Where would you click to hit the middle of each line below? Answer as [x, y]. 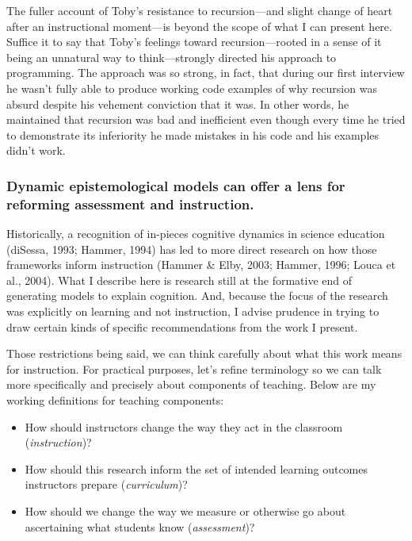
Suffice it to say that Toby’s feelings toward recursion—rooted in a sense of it [194, 42]
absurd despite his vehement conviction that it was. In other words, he [178, 104]
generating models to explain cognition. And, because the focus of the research [197, 295]
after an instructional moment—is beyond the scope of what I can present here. [199, 26]
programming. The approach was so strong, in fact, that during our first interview [206, 73]
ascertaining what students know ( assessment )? [140, 526]
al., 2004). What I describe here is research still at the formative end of [179, 280]
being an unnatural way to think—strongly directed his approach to [172, 57]
